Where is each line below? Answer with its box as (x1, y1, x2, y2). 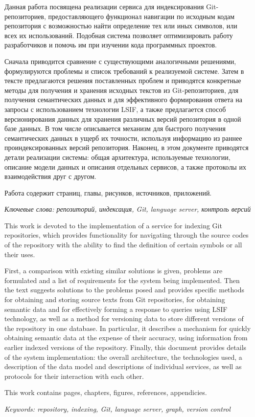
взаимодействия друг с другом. (4, 171, 96, 181)
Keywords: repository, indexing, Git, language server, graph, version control (4, 403, 231, 414)
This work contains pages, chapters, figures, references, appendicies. (4, 387, 207, 397)
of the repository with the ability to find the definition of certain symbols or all (4, 240, 242, 250)
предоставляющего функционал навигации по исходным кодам (48, 11, 235, 21)
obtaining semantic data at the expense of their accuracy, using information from (4, 332, 248, 343)
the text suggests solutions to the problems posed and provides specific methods (4, 285, 245, 295)
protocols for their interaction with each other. (4, 371, 144, 381)
